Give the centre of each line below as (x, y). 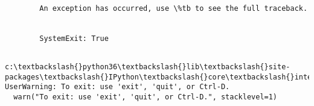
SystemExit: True (74, 38)
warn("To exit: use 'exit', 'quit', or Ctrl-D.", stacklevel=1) (146, 97)
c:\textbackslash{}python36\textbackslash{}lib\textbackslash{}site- (148, 67)
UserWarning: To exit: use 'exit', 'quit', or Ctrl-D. (117, 87)
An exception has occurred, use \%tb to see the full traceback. (174, 8)
